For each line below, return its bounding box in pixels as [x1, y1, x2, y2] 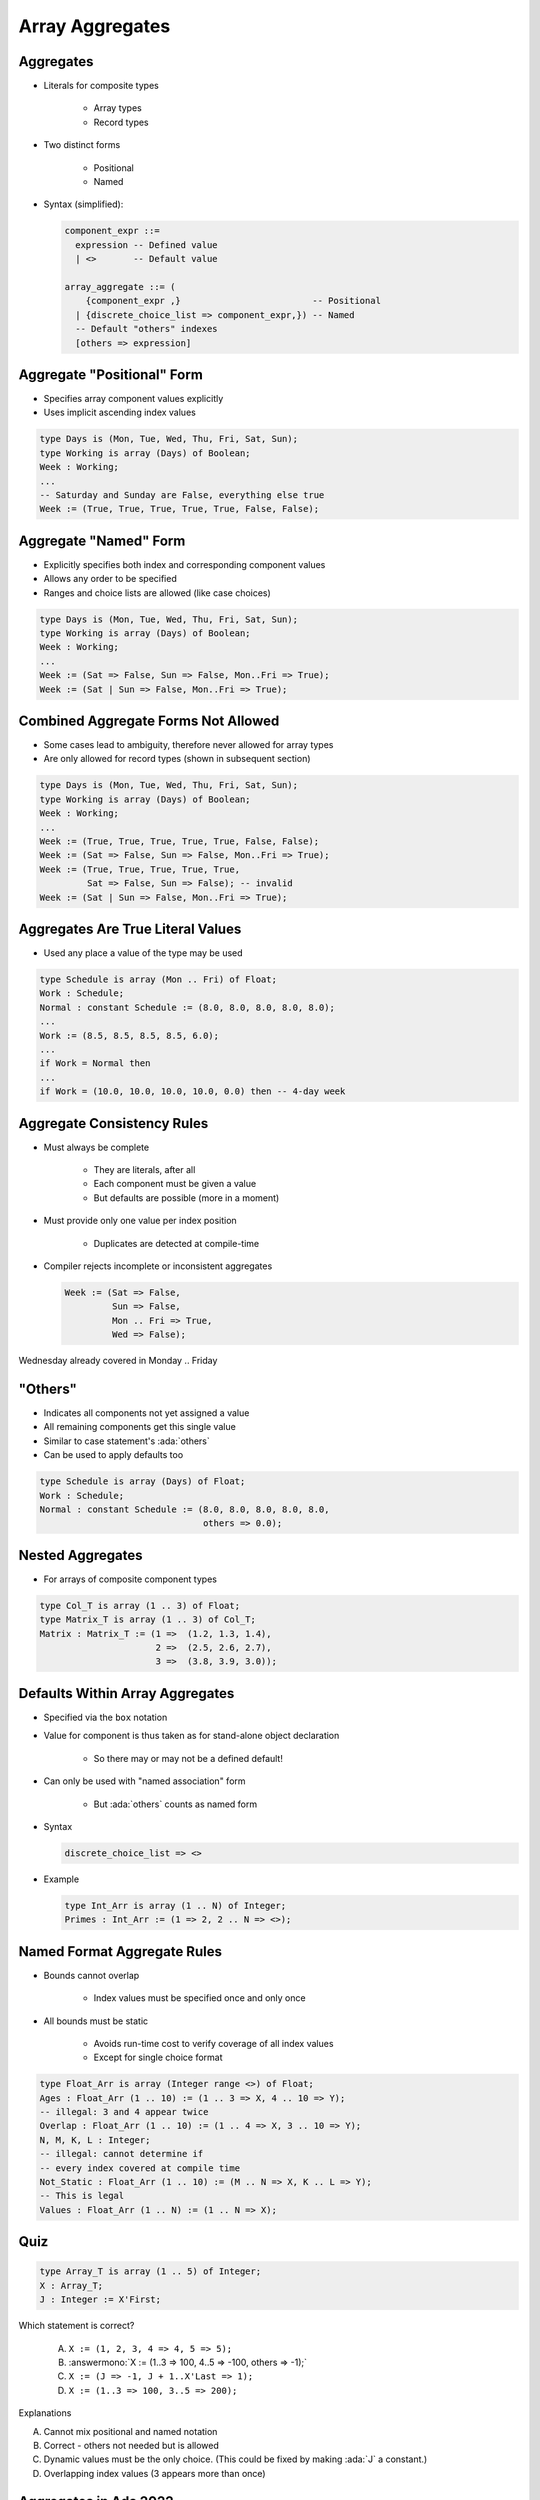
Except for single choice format [93, 2051, 224, 2064]
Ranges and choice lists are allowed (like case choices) [43, 586, 272, 599]
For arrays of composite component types [43, 1573, 217, 1585]
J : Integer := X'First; [39, 2294, 162, 2305]
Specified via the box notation [43, 1711, 168, 1723]
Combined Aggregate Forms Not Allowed [18, 712, 280, 729]
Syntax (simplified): [43, 198, 124, 210]
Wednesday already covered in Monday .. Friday [18, 1355, 218, 1367]
